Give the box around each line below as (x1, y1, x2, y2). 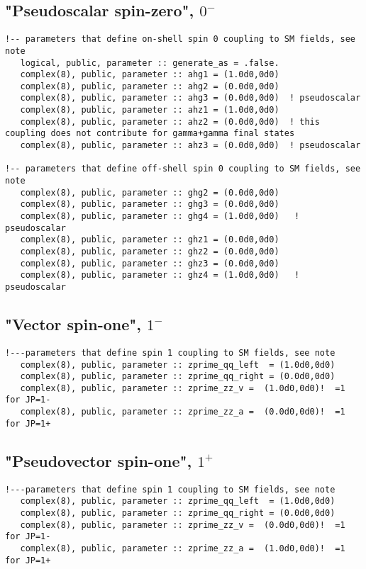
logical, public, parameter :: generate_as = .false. (20, 57, 279, 68)
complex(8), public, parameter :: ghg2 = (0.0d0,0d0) (20, 187, 279, 198)
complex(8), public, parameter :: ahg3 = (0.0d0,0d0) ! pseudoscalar (20, 93, 361, 103)
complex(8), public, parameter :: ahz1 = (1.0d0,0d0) (20, 105, 279, 116)
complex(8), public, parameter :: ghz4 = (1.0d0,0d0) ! (20, 270, 300, 281)
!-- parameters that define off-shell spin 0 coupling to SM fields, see (5, 164, 361, 174)
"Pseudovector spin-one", (5, 449, 192, 471)
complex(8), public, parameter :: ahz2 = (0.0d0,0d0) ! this (20, 116, 320, 127)
